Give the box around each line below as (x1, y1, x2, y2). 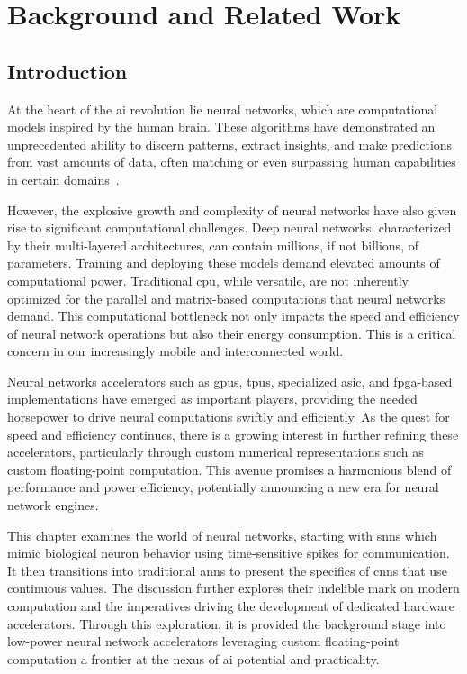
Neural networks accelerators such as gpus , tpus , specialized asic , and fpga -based (7, 371, 453, 390)
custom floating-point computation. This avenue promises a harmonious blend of (7, 460, 452, 478)
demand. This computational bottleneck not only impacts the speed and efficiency (7, 306, 460, 325)
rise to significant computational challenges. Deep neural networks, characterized (7, 218, 452, 237)
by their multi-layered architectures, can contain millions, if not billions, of (7, 235, 418, 254)
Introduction (7, 57, 128, 85)
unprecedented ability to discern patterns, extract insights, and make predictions (7, 134, 453, 153)
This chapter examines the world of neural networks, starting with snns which (7, 525, 437, 544)
